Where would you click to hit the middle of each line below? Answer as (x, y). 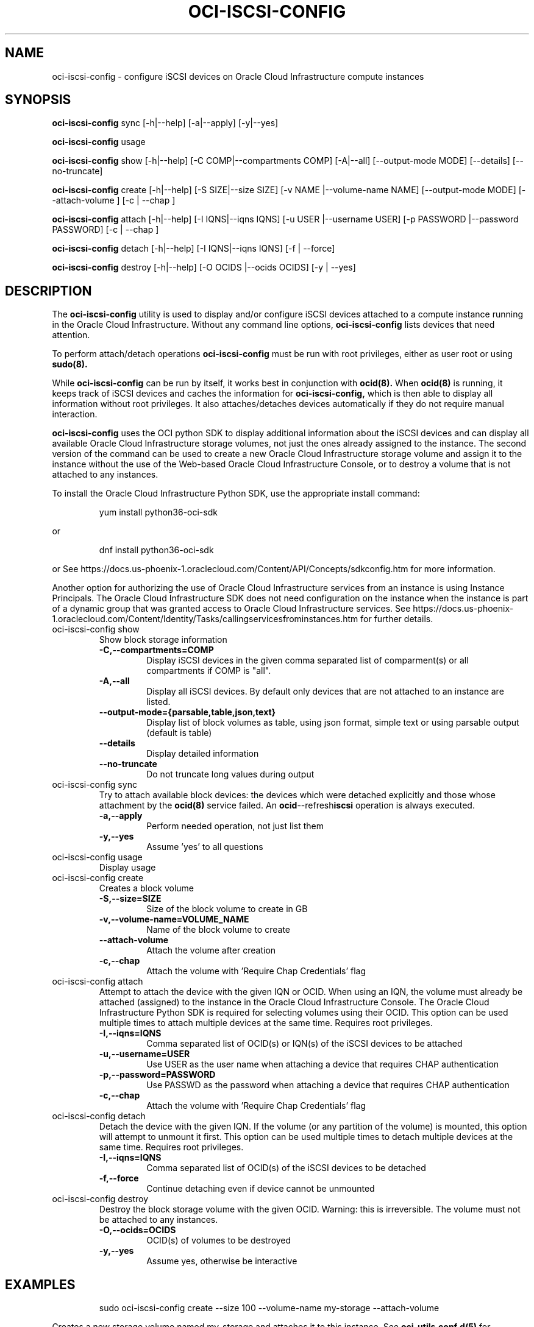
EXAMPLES (40, 1284)
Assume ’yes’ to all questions (205, 847)
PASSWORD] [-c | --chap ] (105, 230)
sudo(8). (70, 364)
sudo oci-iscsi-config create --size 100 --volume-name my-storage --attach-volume (269, 1308)
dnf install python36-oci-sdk (156, 550)
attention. (71, 335)
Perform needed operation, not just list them (235, 826)
